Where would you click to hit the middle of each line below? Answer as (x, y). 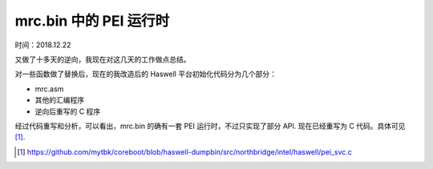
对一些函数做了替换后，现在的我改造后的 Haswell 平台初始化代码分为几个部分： (146, 74)
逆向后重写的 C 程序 (68, 111)
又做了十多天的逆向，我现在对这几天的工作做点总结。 (103, 59)
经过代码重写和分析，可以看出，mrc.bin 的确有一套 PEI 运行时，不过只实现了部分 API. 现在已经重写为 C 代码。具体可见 (210, 126)
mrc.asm (49, 89)
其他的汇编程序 (59, 100)
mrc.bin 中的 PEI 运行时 (92, 21)
